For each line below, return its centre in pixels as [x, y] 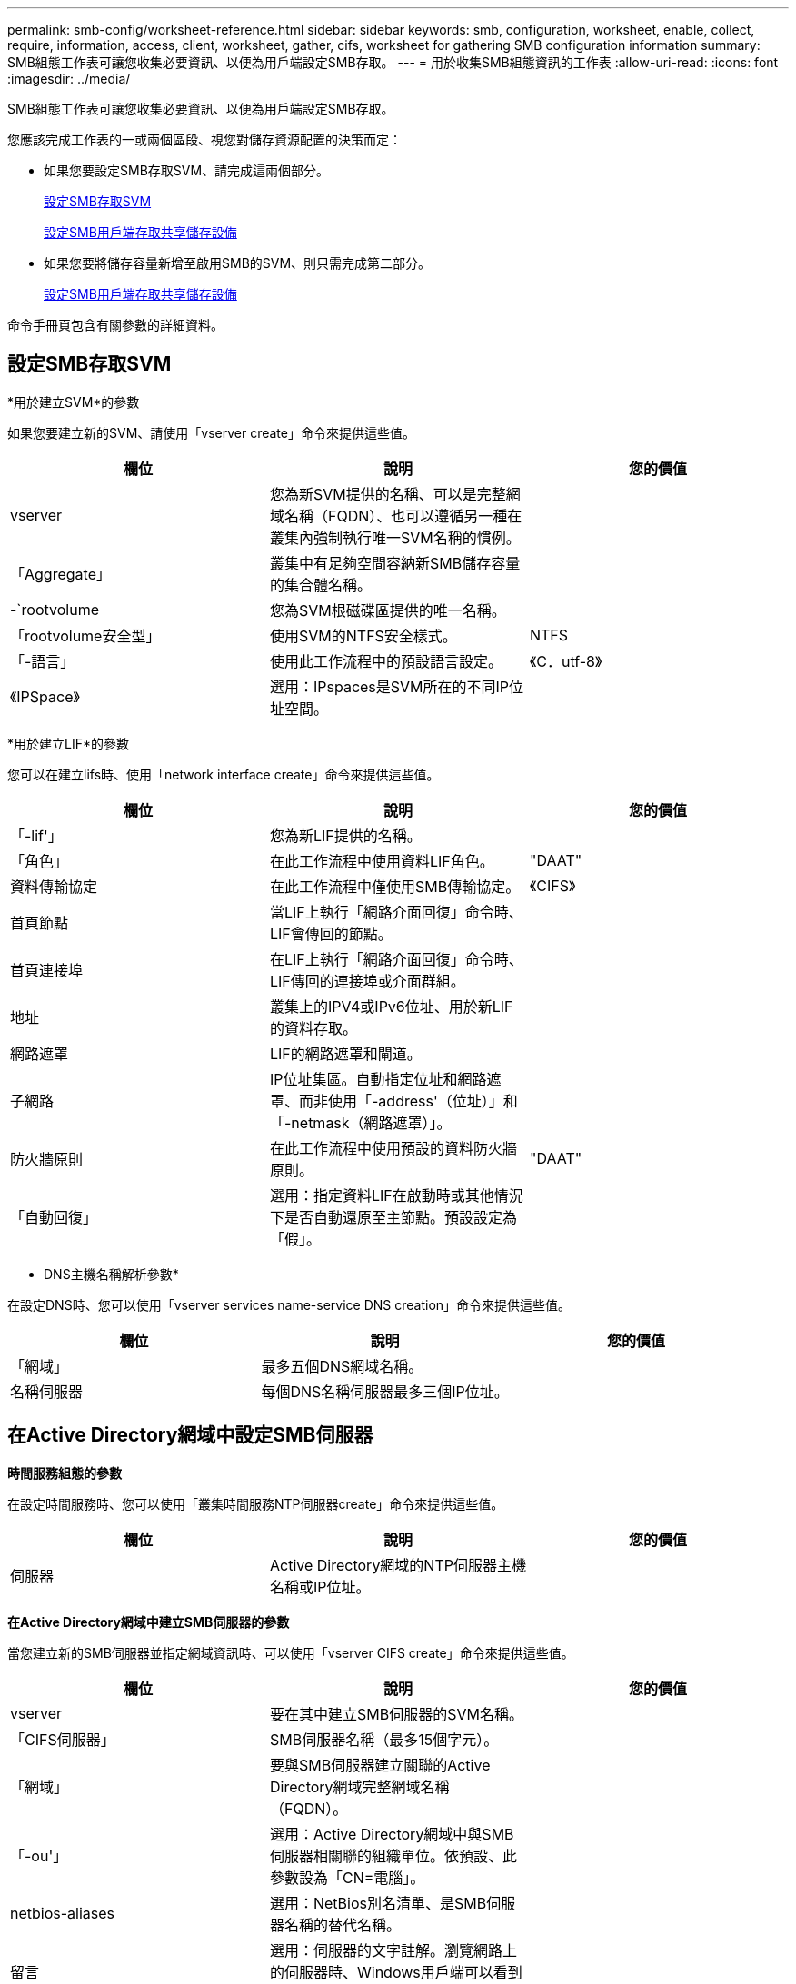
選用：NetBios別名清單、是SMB [378, 1903]
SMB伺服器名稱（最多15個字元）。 [384, 1739]
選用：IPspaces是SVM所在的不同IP [389, 686]
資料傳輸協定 [54, 886]
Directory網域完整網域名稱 [359, 1786]
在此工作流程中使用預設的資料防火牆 [393, 1148]
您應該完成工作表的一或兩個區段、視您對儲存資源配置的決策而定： [204, 139]
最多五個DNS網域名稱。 [342, 1366]
